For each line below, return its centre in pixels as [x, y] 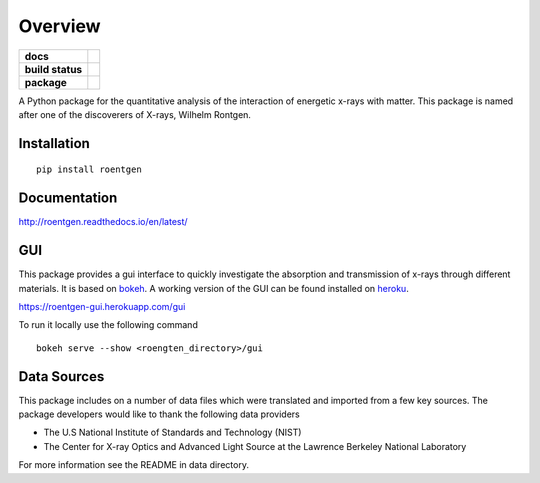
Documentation [68, 198]
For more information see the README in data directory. [134, 465]
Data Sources [61, 376]
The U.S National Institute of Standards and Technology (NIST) [172, 432]
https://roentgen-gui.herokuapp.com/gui [102, 306]
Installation [54, 143]
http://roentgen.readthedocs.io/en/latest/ [103, 222]
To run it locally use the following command [108, 325]
